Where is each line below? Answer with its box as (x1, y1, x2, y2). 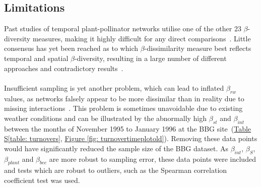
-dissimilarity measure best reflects (144, 43, 251, 53)
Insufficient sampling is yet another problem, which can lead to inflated (4, 82, 224, 93)
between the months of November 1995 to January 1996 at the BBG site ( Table (4, 123, 251, 134)
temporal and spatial (4, 52, 69, 63)
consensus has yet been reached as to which (4, 43, 138, 53)
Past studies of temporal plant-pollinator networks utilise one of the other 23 (4, 23, 241, 34)
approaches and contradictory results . (4, 63, 123, 73)
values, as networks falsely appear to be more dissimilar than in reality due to (4, 93, 244, 103)
